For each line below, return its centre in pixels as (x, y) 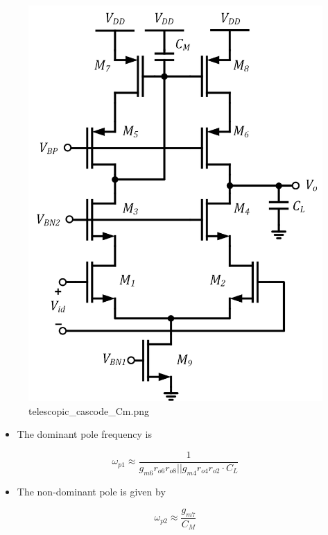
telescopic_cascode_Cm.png (89, 410)
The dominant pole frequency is (84, 434)
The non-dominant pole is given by (91, 491)
